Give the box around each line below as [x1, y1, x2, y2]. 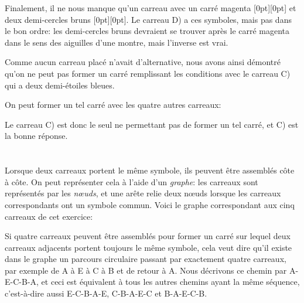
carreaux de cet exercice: [5, 210, 93, 222]
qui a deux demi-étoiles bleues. [5, 79, 115, 91]
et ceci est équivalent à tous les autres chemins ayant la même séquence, [41, 275, 300, 288]
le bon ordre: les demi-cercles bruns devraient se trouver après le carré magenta [5, 25, 290, 37]
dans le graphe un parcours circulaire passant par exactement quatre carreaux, [5, 253, 286, 265]
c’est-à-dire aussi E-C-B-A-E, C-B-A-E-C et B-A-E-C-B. [5, 287, 207, 299]
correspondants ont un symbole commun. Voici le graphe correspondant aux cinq [5, 198, 295, 210]
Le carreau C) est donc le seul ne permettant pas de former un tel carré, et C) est [5, 118, 299, 130]
